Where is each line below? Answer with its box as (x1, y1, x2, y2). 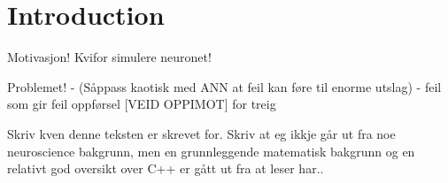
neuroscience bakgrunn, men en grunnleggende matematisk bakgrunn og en (7, 141, 415, 160)
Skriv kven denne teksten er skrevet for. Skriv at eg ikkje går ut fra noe (7, 124, 396, 142)
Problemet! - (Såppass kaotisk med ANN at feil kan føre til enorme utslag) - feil (7, 77, 442, 95)
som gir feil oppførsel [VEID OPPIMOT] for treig (7, 95, 276, 113)
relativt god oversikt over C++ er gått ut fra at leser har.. (7, 159, 324, 178)
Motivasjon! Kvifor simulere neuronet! (7, 48, 212, 66)
